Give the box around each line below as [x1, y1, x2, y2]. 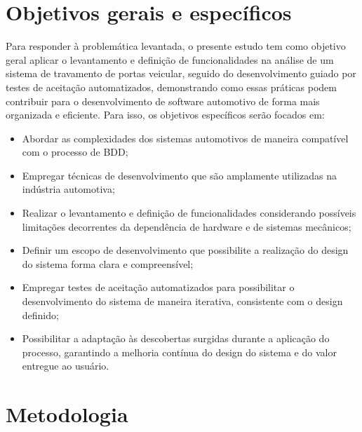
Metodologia [6, 400, 128, 428]
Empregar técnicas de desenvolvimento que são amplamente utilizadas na [22, 168, 337, 182]
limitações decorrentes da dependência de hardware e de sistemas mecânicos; [22, 219, 351, 234]
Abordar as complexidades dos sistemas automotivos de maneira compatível [22, 130, 349, 145]
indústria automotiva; [22, 182, 115, 196]
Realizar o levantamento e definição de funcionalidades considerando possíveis [22, 205, 356, 220]
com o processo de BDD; [22, 144, 128, 159]
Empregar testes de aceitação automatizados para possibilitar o [22, 280, 295, 295]
